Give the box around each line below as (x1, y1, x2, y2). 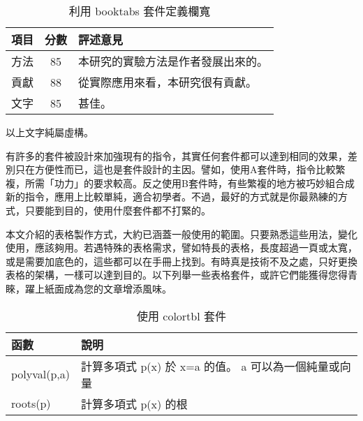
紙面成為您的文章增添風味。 (44, 281, 172, 295)
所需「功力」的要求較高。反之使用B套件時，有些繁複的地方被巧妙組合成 (24, 175, 355, 190)
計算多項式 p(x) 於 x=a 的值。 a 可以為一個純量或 (81, 357, 340, 374)
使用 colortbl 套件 (136, 307, 227, 324)
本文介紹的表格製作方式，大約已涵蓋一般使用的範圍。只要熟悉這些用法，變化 (6, 226, 357, 241)
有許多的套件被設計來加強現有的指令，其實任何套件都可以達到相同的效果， (6, 148, 348, 163)
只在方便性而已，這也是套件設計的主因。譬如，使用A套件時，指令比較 (15, 162, 336, 177)
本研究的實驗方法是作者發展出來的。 (78, 53, 269, 69)
